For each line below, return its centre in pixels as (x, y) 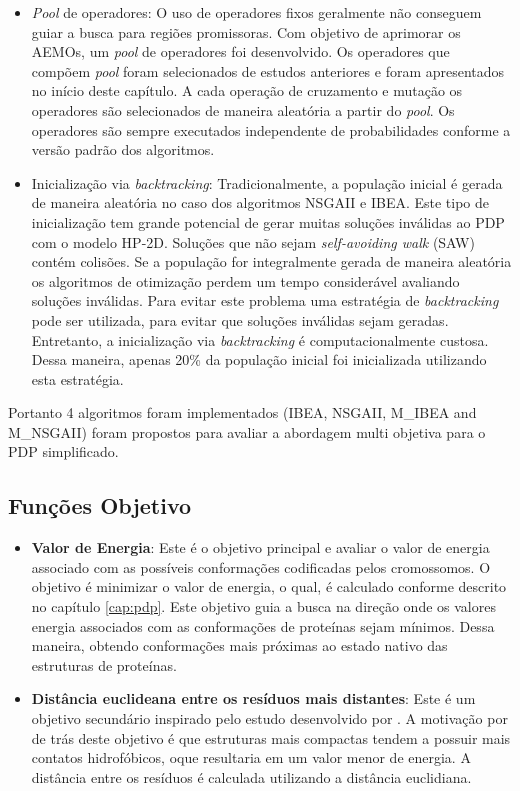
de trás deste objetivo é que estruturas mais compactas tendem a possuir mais (271, 737)
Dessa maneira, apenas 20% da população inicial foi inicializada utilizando (259, 359)
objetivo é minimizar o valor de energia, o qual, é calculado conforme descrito (269, 586)
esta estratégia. (77, 378)
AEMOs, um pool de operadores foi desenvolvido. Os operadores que (240, 51)
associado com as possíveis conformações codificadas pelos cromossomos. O (261, 566)
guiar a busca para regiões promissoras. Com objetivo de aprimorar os (246, 31)
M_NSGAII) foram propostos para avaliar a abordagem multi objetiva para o (247, 431)
